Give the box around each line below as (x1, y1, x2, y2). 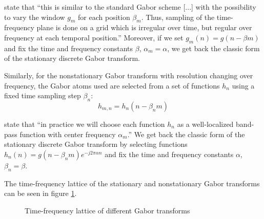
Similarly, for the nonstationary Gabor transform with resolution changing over (4, 70, 253, 80)
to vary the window (4, 11, 65, 22)
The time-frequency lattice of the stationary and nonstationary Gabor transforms (4, 178, 260, 188)
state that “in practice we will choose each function (4, 118, 165, 129)
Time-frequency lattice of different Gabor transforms (25, 205, 190, 215)
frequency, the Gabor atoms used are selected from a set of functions (4, 80, 220, 91)
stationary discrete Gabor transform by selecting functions (4, 139, 188, 149)
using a (232, 80, 255, 91)
